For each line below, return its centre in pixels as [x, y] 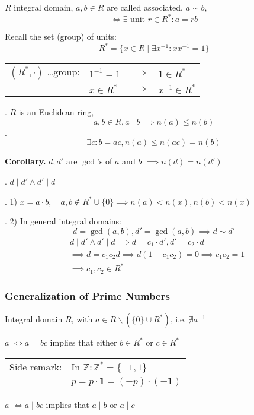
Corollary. [25, 161]
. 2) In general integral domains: [63, 221]
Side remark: [36, 366]
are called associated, [145, 7]
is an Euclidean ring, [56, 112]
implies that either [83, 342]
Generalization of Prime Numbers [87, 295]
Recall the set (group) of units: [61, 37]
